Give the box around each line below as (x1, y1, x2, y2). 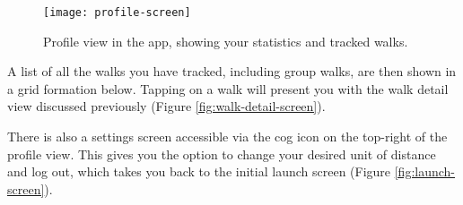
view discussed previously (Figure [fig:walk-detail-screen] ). (7, 97, 326, 115)
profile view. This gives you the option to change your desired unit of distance (7, 144, 436, 163)
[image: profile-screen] (43, 6, 191, 19)
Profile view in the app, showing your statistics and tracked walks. (43, 31, 408, 50)
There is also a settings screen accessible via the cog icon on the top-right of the (7, 127, 448, 146)
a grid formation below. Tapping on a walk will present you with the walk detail (7, 79, 449, 98)
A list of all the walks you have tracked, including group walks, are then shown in (7, 62, 457, 81)
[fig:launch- (394, 162, 456, 181)
